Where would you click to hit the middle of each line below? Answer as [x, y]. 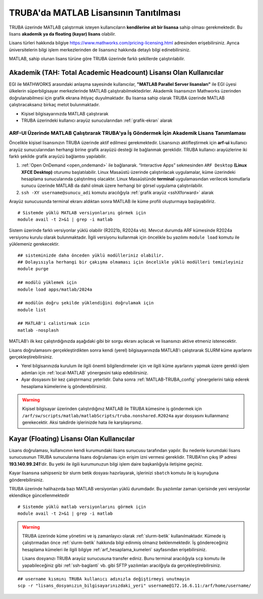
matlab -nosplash [38, 330]
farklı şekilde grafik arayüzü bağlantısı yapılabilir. [58, 156]
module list [32, 310]
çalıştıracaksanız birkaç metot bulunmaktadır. [54, 105]
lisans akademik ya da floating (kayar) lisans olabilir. [63, 34]
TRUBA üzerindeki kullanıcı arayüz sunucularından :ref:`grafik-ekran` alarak [97, 120]
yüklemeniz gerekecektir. [34, 244]
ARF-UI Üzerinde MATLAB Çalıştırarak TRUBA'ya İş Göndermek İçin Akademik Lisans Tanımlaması [127, 133]
